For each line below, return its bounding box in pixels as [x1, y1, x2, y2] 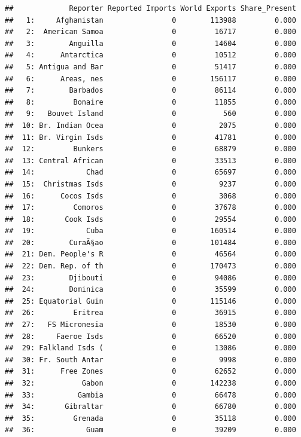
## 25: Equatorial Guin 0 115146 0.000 [5, 297, 296, 305]
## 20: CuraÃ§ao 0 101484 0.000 [5, 238, 296, 247]
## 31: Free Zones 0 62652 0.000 [5, 367, 296, 376]
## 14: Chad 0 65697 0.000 [5, 168, 296, 177]
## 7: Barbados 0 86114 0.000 [5, 86, 296, 95]
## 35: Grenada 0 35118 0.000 [5, 414, 296, 423]
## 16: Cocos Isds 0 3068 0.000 [5, 191, 296, 200]
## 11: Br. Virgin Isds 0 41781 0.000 [5, 133, 296, 142]
